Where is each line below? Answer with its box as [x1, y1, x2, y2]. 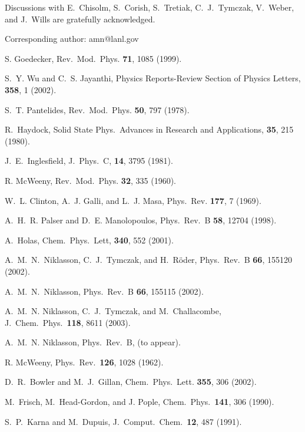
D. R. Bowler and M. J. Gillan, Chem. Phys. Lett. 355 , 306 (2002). [5, 375, 257, 388]
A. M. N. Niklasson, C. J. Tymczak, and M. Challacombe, [5, 305, 221, 317]
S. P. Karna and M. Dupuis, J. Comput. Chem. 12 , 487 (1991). [5, 415, 242, 427]
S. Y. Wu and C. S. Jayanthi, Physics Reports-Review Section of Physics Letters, [5, 72, 301, 84]
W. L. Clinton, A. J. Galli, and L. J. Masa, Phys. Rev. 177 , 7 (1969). [5, 194, 261, 206]
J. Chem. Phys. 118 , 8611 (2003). [5, 316, 131, 328]
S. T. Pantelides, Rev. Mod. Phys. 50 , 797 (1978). [5, 103, 190, 116]
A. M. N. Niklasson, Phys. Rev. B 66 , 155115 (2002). [5, 285, 204, 297]
